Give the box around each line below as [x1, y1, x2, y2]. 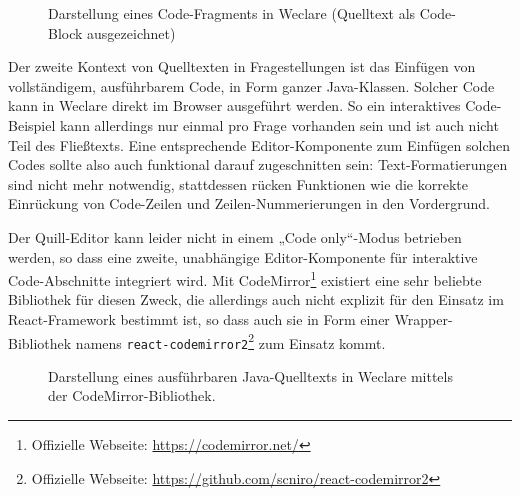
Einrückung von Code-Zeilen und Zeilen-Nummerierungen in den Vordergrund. [8, 193, 490, 214]
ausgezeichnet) [87, 22, 176, 43]
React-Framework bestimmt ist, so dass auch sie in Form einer [8, 308, 390, 329]
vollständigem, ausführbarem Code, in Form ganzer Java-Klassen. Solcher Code [8, 75, 495, 96]
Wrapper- [394, 308, 453, 329]
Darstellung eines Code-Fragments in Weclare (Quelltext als [48, 3, 416, 23]
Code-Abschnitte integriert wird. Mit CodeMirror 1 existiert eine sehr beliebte [8, 267, 482, 290]
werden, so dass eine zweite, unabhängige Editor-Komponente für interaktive [8, 246, 478, 267]
